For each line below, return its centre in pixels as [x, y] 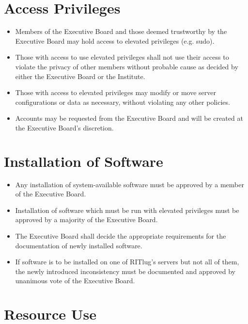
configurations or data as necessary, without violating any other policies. [123, 102]
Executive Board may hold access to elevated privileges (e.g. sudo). [115, 40]
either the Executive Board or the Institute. [80, 76]
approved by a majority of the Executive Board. [86, 219]
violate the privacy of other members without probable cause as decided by [127, 66]
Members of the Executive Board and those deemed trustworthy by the [121, 31]
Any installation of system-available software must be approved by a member [130, 184]
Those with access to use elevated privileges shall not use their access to [122, 57]
